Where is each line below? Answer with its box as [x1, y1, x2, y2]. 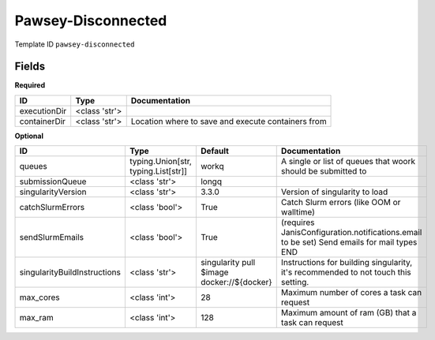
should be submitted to [280, 166, 367, 177]
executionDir [19, 105, 67, 116]
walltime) [280, 207, 316, 218]
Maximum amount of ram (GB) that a [280, 308, 417, 319]
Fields [14, 60, 46, 73]
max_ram [19, 312, 54, 323]
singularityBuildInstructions [19, 267, 122, 278]
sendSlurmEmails [19, 232, 84, 243]
